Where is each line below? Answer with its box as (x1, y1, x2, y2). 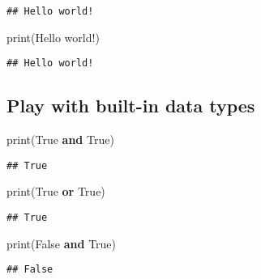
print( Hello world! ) (6, 28, 100, 45)
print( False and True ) (6, 235, 117, 252)
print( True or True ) (6, 183, 105, 200)
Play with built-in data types (6, 93, 255, 118)
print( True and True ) (6, 131, 114, 148)
